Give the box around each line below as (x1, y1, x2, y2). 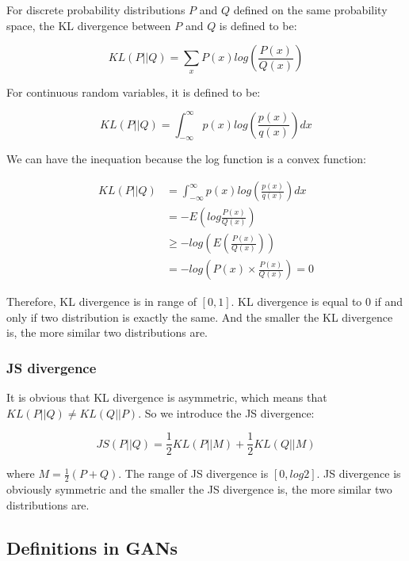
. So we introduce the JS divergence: (138, 404, 315, 421)
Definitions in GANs (6, 535, 178, 559)
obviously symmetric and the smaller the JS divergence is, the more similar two (6, 481, 392, 498)
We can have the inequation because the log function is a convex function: (6, 151, 366, 167)
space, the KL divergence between (6, 17, 171, 33)
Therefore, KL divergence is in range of (6, 293, 197, 310)
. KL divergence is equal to (231, 293, 362, 310)
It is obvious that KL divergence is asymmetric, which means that (6, 389, 327, 406)
